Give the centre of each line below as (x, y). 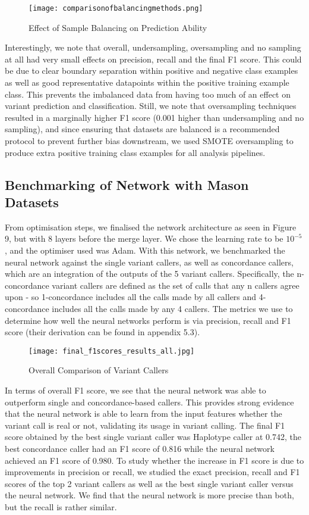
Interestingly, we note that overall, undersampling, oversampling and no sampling (153, 47)
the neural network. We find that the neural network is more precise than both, (149, 495)
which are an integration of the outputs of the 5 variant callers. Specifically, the (149, 274)
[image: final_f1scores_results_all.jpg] (112, 351)
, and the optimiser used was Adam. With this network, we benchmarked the (145, 250)
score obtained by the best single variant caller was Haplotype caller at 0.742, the (153, 437)
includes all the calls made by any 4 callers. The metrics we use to (172, 308)
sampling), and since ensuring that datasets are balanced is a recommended (142, 129)
